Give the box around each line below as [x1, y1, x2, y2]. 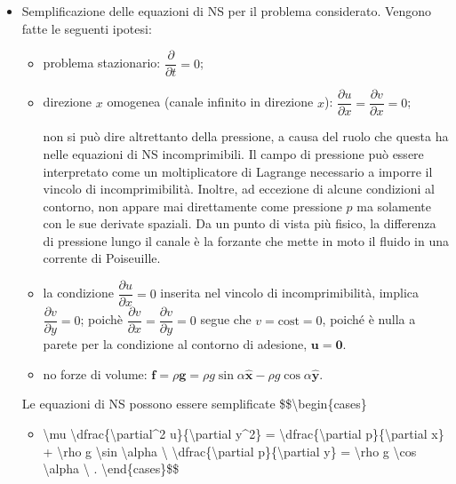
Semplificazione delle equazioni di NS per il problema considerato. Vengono [21, 2, 432, 20]
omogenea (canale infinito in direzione [107, 92, 314, 111]
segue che [200, 310, 252, 329]
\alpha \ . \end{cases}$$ [43, 459, 180, 478]
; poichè [80, 310, 124, 329]
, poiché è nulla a [322, 310, 416, 329]
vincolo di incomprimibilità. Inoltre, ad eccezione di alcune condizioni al [43, 179, 435, 198]
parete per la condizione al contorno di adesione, [43, 335, 308, 353]
